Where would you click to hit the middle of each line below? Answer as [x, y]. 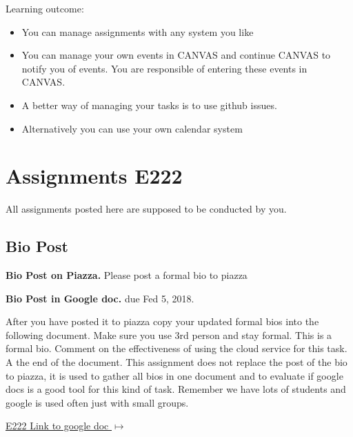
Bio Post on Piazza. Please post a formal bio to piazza [127, 275]
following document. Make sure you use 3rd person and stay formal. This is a [169, 334]
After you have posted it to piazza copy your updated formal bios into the [162, 321]
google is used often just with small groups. [97, 402]
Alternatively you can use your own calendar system [132, 128]
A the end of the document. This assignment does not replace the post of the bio [176, 362]
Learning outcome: [45, 8]
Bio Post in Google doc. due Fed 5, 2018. [100, 298]
